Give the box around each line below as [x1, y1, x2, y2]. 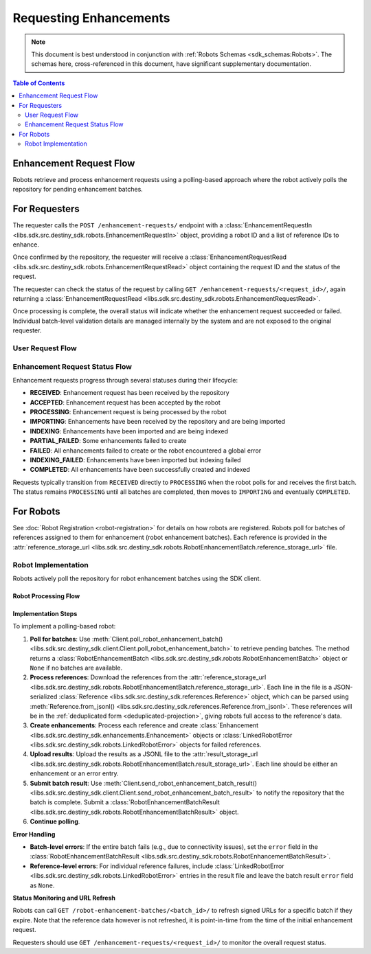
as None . [30, 881, 55, 889]
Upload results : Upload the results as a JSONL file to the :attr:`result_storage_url [30, 750, 258, 758]
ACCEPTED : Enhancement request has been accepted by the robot [30, 398, 221, 407]
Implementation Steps [12, 610, 78, 617]
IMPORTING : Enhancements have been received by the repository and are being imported [30, 418, 285, 426]
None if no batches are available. [30, 663, 123, 672]
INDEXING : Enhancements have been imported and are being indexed [30, 427, 229, 435]
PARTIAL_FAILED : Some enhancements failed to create [30, 437, 187, 445]
